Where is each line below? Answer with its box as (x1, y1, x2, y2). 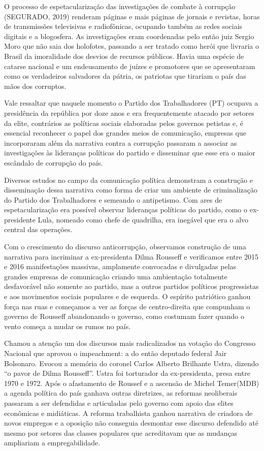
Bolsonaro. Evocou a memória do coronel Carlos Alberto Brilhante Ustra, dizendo (4, 358, 259, 368)
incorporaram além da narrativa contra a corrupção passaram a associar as (4, 137, 237, 148)
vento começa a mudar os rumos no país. (4, 320, 131, 331)
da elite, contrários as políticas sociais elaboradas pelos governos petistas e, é (4, 117, 244, 128)
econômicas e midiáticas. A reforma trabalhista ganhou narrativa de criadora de (4, 407, 253, 418)
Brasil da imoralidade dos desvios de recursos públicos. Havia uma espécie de (4, 50, 244, 61)
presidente (4, 214, 36, 224)
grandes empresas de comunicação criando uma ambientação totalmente (4, 271, 227, 281)
